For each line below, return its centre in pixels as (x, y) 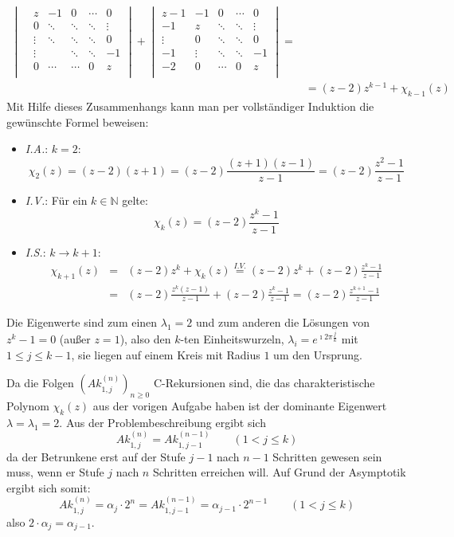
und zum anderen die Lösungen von (283, 322)
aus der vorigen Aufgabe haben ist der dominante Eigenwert (240, 406)
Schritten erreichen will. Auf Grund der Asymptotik (279, 472)
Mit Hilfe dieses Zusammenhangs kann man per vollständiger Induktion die (190, 106)
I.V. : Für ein (56, 200)
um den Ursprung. (318, 354)
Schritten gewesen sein (327, 456)
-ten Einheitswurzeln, (232, 339)
